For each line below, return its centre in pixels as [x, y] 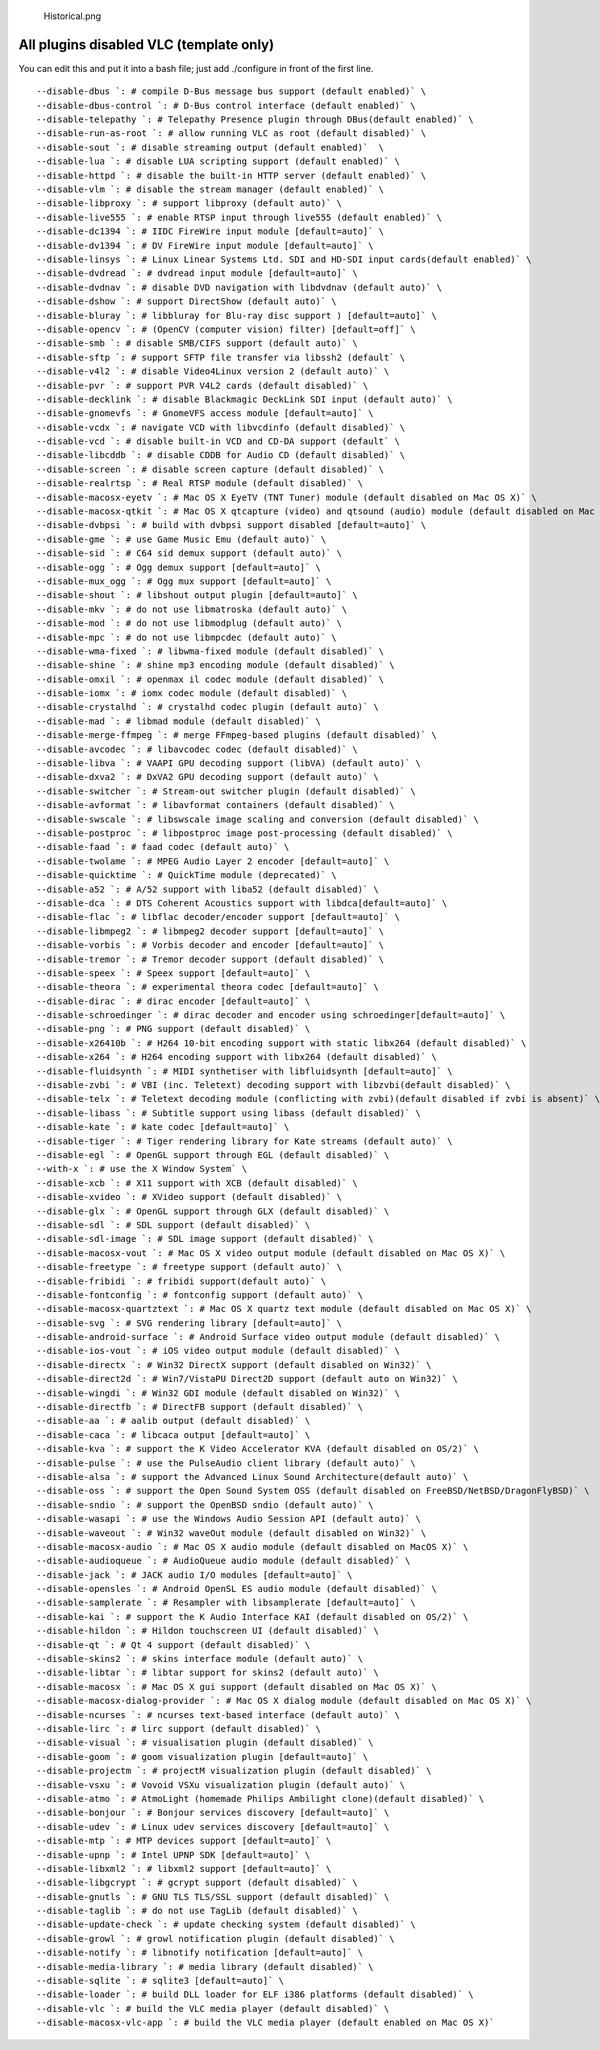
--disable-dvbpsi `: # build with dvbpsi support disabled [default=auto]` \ [231, 525]
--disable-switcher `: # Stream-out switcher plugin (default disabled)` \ [226, 791]
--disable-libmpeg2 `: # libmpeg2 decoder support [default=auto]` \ [210, 931]
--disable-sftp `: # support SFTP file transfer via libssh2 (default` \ [221, 357]
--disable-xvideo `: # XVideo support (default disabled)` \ [189, 1197]
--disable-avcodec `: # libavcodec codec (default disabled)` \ [197, 749]
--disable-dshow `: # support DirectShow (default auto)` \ [186, 301]
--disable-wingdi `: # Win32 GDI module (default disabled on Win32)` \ [218, 1393]
